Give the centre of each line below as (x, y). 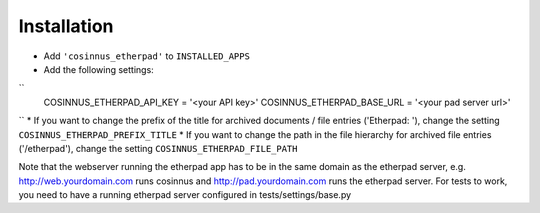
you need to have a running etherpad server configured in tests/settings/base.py (185, 195)
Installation (66, 26)
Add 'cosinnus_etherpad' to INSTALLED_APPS (146, 56)
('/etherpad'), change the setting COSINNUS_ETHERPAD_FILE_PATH (158, 148)
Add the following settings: (98, 69)
